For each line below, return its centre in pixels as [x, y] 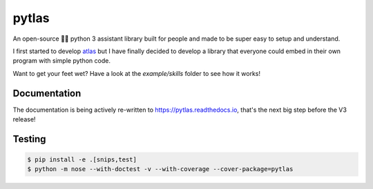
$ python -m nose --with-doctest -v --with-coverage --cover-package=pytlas [160, 169]
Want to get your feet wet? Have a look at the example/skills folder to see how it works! [137, 73]
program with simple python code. [61, 61]
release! [24, 119]
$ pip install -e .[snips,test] [82, 160]
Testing [29, 139]
